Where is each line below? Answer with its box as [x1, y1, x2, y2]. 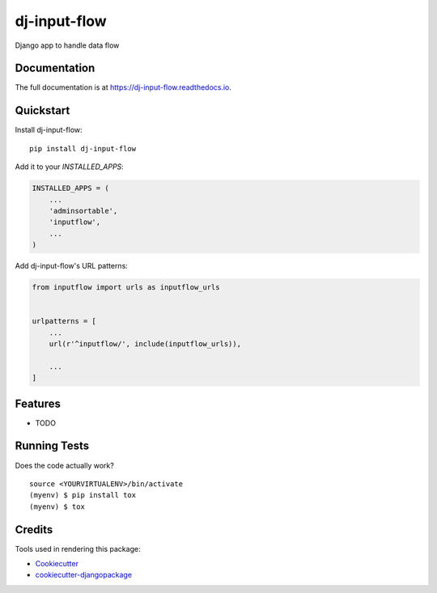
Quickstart [15, 104, 70, 117]
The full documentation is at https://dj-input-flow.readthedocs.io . [15, 83, 232, 92]
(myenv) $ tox [29, 502, 85, 511]
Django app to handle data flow [15, 40, 120, 50]
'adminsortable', [49, 206, 118, 215]
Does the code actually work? [15, 460, 115, 470]
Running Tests [15, 439, 89, 453]
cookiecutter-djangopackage [35, 570, 133, 580]
